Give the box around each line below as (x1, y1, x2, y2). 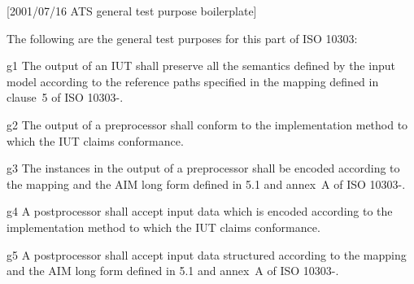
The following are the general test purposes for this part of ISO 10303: (7, 29, 358, 46)
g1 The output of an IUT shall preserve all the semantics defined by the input (7, 57, 395, 74)
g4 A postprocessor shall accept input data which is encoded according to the (7, 203, 393, 220)
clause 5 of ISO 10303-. (7, 89, 124, 106)
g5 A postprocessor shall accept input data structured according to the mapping (7, 246, 407, 263)
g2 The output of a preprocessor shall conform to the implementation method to (7, 116, 408, 133)
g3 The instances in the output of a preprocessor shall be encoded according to (7, 159, 400, 177)
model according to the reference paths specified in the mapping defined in (7, 72, 379, 90)
